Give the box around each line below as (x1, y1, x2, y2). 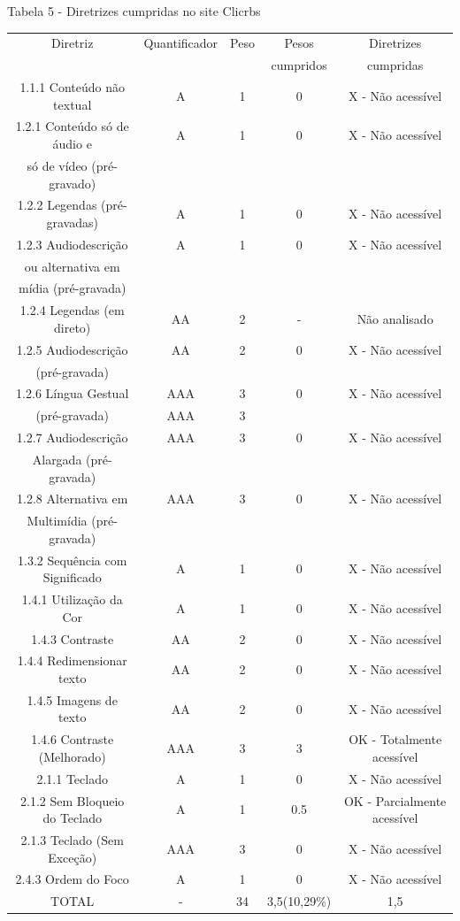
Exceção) (48, 848, 97, 866)
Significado (42, 568, 102, 587)
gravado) (49, 173, 96, 192)
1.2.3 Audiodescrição (16, 234, 128, 253)
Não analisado (356, 310, 433, 328)
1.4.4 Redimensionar (17, 651, 127, 670)
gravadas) (46, 212, 98, 231)
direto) (54, 318, 91, 336)
